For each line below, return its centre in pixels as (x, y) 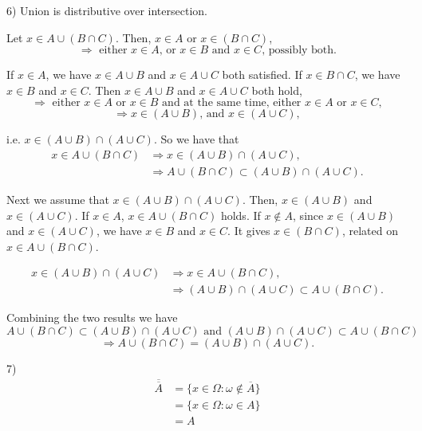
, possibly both (298, 51)
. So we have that (196, 139)
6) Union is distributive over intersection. (107, 10)
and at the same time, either (232, 103)
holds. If (241, 215)
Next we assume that (58, 200)
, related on (370, 231)
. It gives (249, 231)
